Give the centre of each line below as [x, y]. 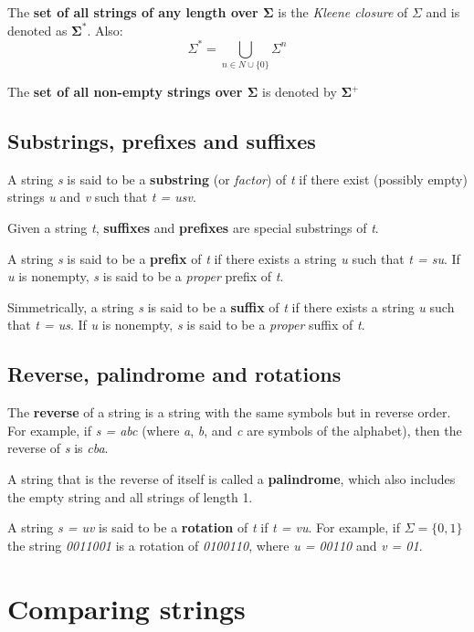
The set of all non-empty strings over [125, 92]
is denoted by [300, 92]
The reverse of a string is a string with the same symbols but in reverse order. [229, 412]
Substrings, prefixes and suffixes [162, 141]
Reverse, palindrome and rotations [174, 374]
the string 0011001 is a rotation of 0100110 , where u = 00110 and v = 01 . [215, 545]
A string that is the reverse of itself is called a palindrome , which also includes [232, 478]
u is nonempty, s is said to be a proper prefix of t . [146, 276]
